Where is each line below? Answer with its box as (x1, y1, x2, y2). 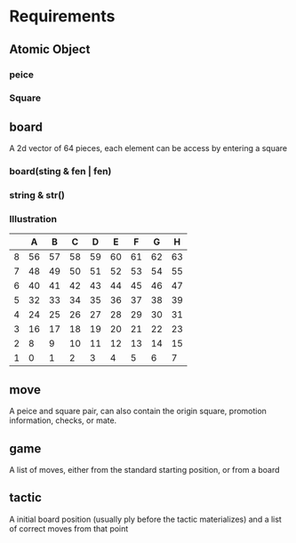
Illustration (9, 213, 58, 225)
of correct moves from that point (9, 523, 129, 534)
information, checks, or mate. (9, 415, 117, 426)
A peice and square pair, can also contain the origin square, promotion (9, 406, 267, 417)
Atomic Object (9, 42, 91, 57)
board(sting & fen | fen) (9, 165, 112, 178)
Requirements (9, 6, 116, 27)
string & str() (9, 189, 65, 202)
